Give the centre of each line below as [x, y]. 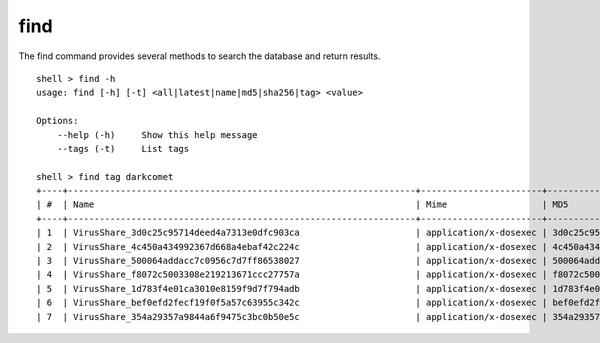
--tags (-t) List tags [123, 148]
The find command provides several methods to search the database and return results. [199, 56]
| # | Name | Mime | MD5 [302, 204]
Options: [57, 121]
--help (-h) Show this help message [157, 134]
